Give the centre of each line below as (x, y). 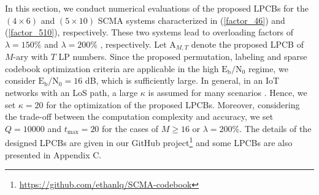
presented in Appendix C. (53, 154)
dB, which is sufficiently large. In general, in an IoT (182, 80)
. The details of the (275, 128)
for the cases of (130, 128)
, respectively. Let (133, 44)
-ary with (31, 57)
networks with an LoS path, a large (71, 93)
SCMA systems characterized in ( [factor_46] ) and (191, 20)
